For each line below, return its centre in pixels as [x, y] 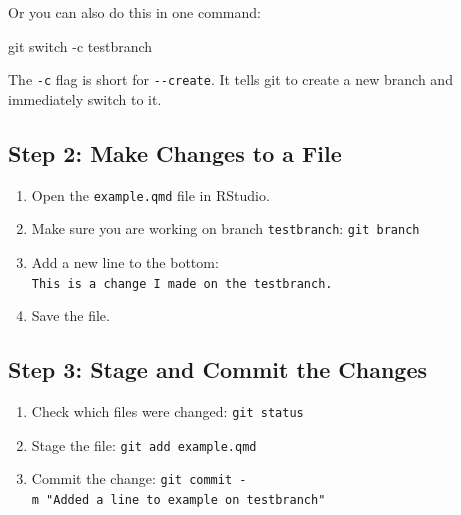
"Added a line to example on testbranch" [186, 499]
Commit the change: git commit [132, 478]
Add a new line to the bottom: [125, 261]
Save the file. [70, 315]
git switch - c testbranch [80, 45]
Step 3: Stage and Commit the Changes [218, 369]
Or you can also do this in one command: [134, 12]
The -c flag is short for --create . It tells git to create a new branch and [230, 79]
